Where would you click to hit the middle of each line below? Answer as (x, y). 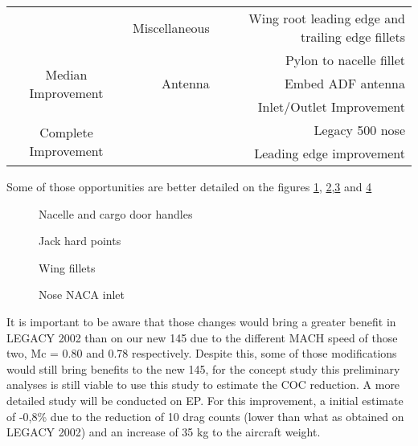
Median (66, 74)
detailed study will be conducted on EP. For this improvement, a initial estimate (205, 400)
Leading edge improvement (330, 153)
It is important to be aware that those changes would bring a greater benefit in (201, 321)
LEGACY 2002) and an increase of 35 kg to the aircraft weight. (164, 432)
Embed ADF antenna (344, 83)
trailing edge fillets (353, 37)
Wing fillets (67, 267)
